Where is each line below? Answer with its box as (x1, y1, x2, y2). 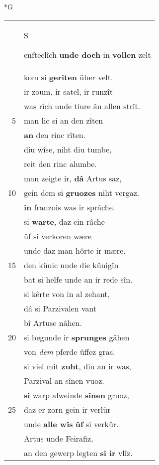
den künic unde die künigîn (24, 259, 119, 271)
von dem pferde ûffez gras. (24, 345, 115, 357)
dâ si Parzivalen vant (24, 302, 97, 314)
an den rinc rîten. (24, 129, 86, 141)
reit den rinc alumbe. (24, 157, 97, 169)
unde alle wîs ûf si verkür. (24, 418, 119, 430)
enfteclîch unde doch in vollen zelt (24, 48, 151, 60)
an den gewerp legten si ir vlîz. (24, 447, 133, 459)
